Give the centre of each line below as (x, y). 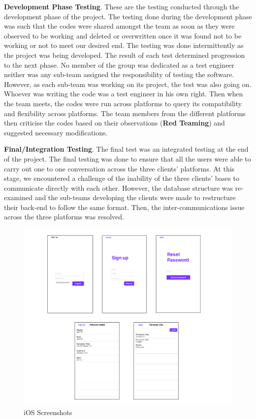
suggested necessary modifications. (56, 132)
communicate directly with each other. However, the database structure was (119, 188)
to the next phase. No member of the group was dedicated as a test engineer (119, 64)
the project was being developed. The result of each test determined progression (125, 55)
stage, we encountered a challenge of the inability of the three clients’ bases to (122, 178)
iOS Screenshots (48, 412)
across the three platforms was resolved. (64, 217)
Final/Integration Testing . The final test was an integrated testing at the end (126, 149)
